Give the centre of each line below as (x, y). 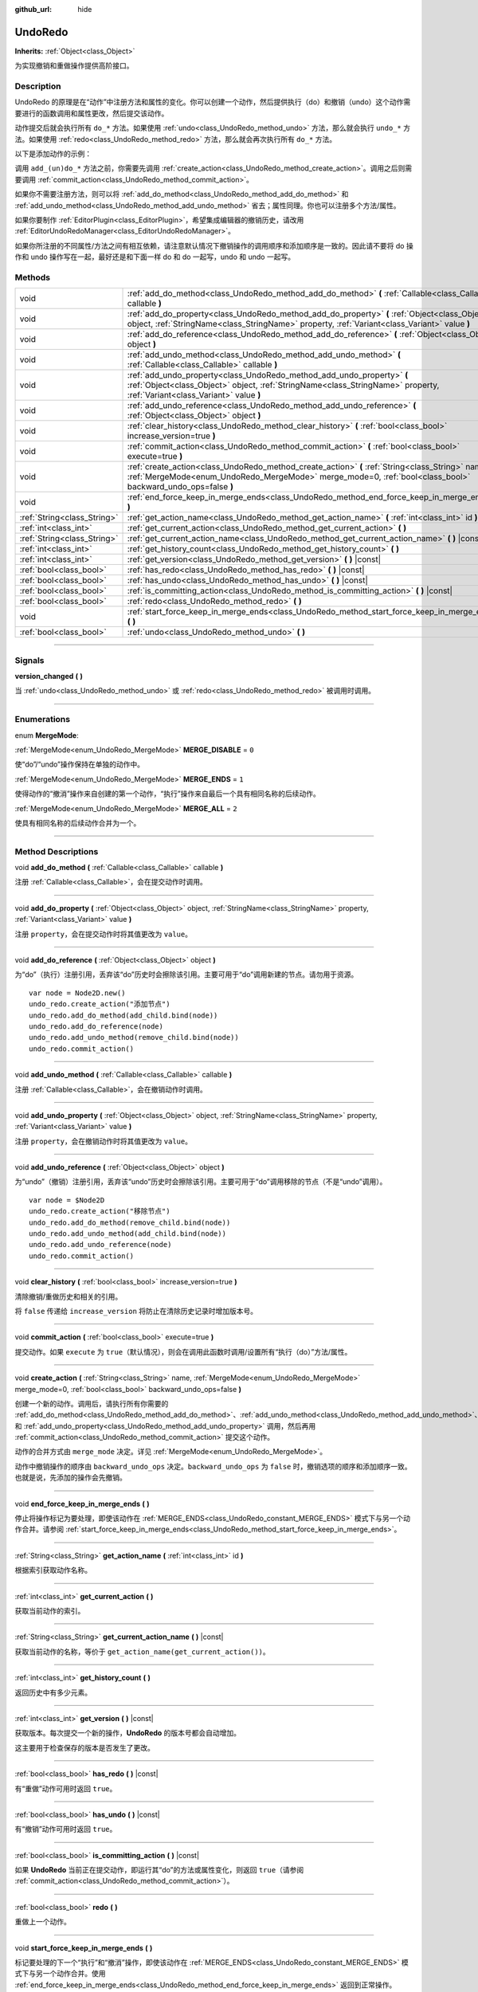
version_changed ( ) (49, 676)
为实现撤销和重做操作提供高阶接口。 (74, 66)
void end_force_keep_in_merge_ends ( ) (82, 1504)
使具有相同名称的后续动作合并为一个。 (78, 823)
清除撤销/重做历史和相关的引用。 (69, 1296)
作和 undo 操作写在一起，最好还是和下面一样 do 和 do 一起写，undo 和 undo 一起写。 (155, 257)
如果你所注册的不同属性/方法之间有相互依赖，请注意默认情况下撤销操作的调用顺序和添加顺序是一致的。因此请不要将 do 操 (214, 245)
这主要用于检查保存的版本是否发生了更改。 (84, 1747)
